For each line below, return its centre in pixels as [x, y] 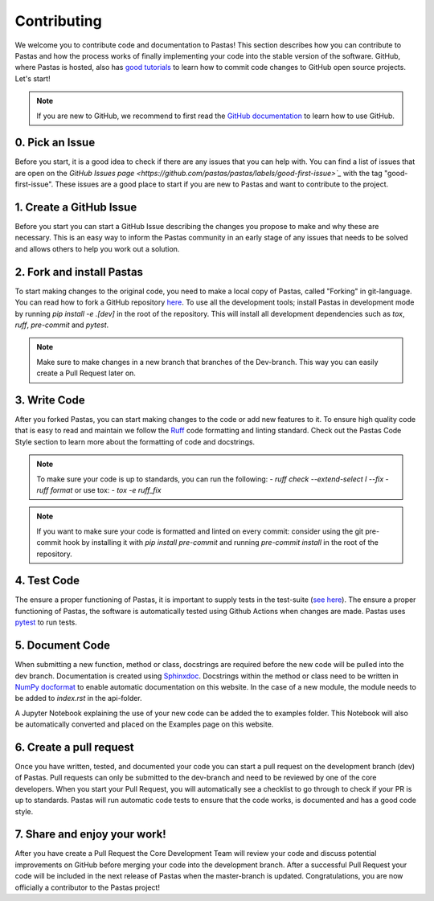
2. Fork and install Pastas [79, 272]
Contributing [58, 21]
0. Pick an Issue [55, 143]
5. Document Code [62, 646]
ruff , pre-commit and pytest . [62, 325]
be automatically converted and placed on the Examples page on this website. [144, 724]
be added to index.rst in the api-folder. [78, 698]
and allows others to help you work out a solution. [97, 248]
